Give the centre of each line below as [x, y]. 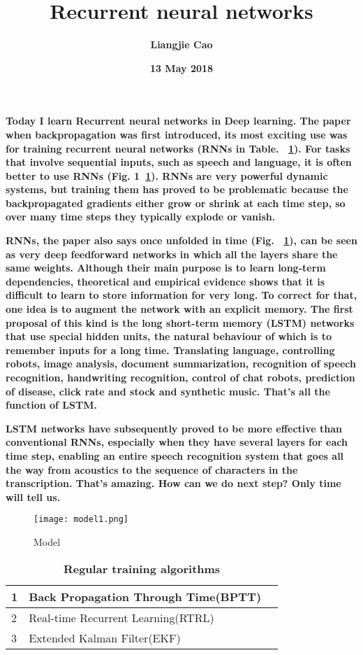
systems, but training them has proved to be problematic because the [177, 189]
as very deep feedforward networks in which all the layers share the [172, 254]
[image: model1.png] [81, 520]
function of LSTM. [51, 405]
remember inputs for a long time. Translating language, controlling [170, 350]
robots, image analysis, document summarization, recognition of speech [181, 364]
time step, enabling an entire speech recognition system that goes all [175, 455]
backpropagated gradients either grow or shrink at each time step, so [176, 203]
